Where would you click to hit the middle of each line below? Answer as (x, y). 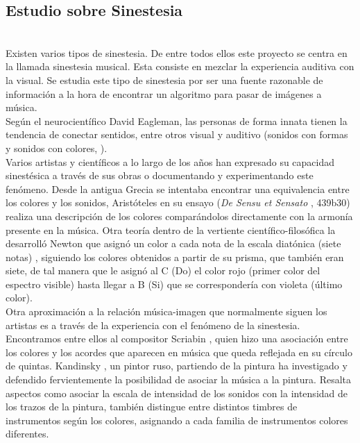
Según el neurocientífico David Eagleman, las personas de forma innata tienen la (177, 120)
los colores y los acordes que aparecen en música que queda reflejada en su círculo (179, 352)
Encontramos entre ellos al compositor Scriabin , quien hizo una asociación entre (177, 338)
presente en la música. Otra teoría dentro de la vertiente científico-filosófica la (171, 229)
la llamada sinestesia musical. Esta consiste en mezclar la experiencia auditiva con (180, 66)
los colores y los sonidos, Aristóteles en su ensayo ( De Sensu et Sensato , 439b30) (178, 202)
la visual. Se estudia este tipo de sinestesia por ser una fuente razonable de (164, 80)
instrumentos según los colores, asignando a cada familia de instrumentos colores (177, 420)
